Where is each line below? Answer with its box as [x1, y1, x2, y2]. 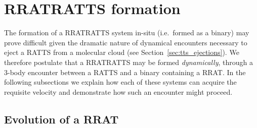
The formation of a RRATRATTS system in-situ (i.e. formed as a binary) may [4, 27, 249, 38]
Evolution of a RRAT [4, 111, 119, 126]
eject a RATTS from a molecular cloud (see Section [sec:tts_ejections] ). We [4, 47, 239, 57]
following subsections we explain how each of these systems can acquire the [4, 77, 237, 87]
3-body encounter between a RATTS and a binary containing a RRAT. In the [4, 67, 246, 77]
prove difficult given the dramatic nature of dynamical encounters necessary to [4, 37, 247, 47]
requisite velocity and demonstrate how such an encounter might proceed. [4, 86, 233, 97]
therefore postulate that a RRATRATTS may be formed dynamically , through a [4, 56, 253, 67]
